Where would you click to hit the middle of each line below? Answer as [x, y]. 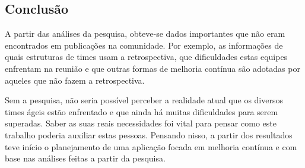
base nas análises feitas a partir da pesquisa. [85, 158]
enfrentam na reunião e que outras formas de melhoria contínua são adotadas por [152, 68]
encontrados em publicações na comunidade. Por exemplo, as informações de [144, 45]
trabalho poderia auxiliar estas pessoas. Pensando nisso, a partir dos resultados [149, 134]
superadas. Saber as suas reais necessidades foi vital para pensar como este [141, 123]
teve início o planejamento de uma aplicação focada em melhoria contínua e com [151, 146]
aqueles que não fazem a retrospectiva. [75, 80]
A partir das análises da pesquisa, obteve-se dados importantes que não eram [145, 34]
